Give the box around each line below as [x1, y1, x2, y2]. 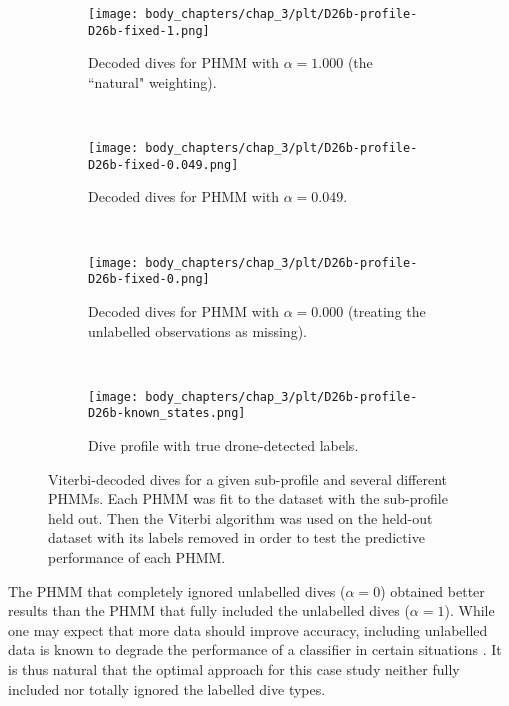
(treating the [347, 300, 426, 321]
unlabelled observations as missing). [88, 320, 307, 341]
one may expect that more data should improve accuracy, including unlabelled [8, 619, 488, 640]
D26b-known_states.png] [88, 406, 246, 421]
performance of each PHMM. [48, 546, 226, 567]
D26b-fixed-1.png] [88, 23, 210, 38]
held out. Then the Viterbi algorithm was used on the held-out [48, 507, 433, 528]
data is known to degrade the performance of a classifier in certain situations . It [8, 639, 502, 660]
